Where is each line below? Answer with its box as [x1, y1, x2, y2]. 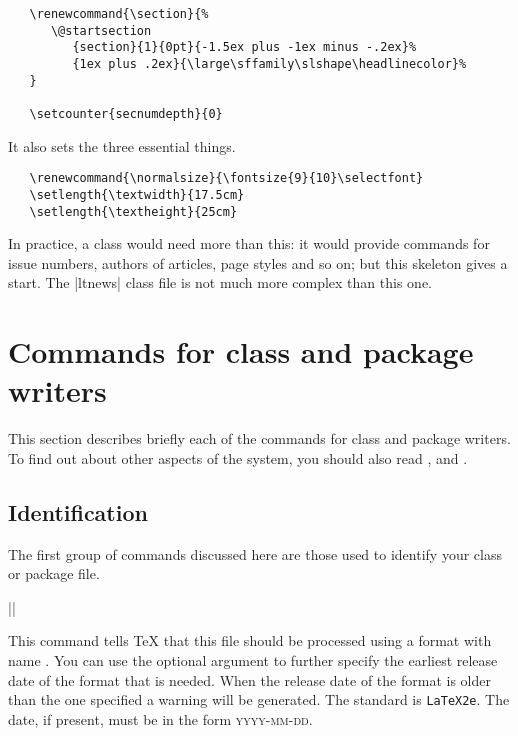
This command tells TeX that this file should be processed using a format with [8, 630, 492, 651]
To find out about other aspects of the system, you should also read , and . [8, 447, 468, 468]
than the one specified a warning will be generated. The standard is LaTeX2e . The [8, 689, 510, 710]
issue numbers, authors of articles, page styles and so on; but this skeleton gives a [8, 252, 508, 273]
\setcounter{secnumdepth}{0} [29, 106, 223, 121]
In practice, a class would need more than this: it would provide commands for [8, 233, 490, 254]
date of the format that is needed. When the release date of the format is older [8, 669, 491, 690]
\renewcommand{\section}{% [29, 7, 209, 21]
